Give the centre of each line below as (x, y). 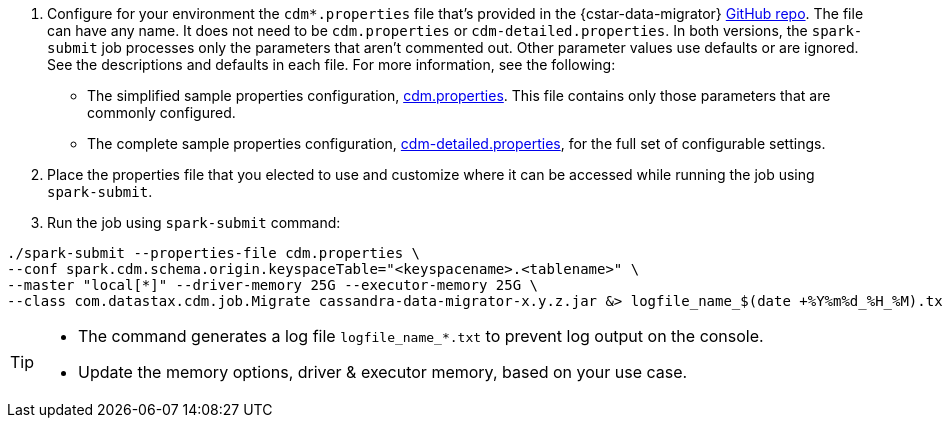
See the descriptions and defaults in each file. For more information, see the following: (331, 64)
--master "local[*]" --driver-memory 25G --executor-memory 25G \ (273, 285)
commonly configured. (161, 112)
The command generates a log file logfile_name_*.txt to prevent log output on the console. (421, 336)
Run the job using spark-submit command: (194, 222)
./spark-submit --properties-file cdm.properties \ (214, 253)
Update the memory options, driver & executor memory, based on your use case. (383, 372)
